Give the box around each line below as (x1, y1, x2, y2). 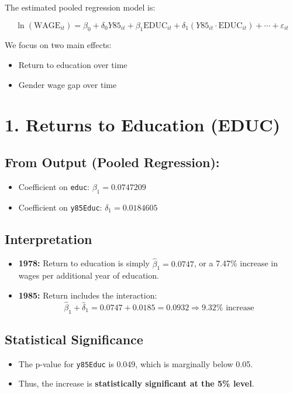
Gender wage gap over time (18, 78, 117, 90)
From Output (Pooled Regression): (5, 153, 220, 171)
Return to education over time (18, 58, 127, 70)
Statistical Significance (5, 330, 143, 348)
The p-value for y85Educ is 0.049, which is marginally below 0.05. (18, 357, 253, 370)
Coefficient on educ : (18, 180, 89, 192)
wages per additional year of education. (18, 269, 159, 282)
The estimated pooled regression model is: (5, 1, 156, 13)
